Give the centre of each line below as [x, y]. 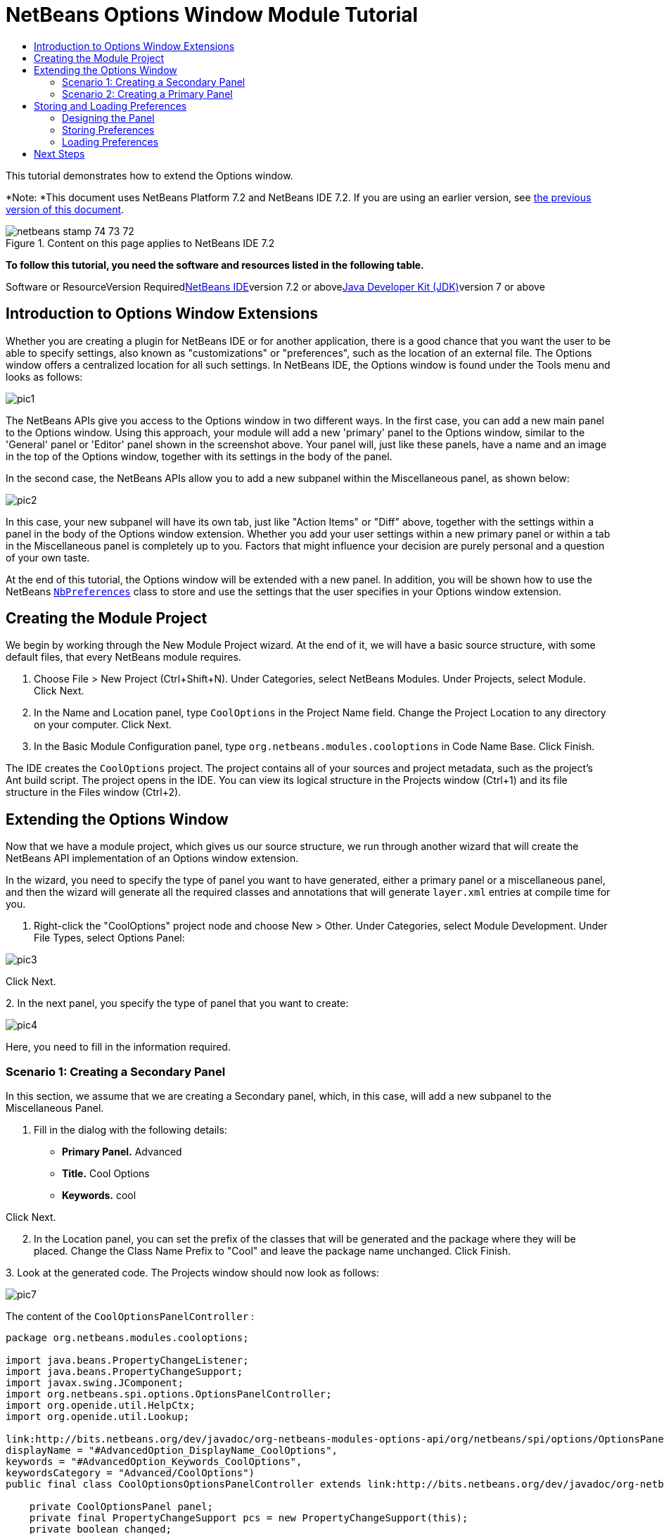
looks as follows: [44, 376]
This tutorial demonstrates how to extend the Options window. [149, 175]
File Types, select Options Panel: [109, 938]
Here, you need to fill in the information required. [118, 1047]
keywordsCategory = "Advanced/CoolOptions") [130, 1473]
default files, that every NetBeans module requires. [123, 657]
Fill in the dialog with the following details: [130, 1130]
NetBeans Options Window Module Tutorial [212, 15]
